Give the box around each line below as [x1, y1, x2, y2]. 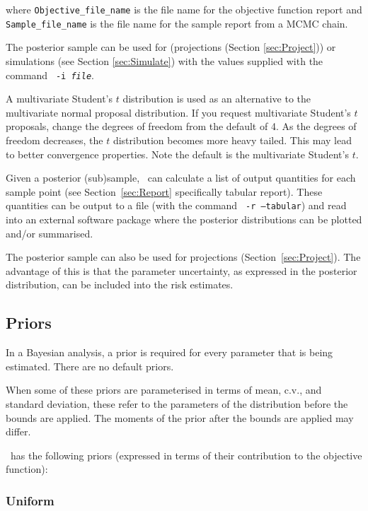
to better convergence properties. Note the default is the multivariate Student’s [6, 146, 349, 161]
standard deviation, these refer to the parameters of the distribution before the [6, 396, 348, 411]
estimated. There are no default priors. [6, 358, 174, 373]
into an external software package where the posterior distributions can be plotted [6, 211, 362, 226]
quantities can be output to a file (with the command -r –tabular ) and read [6, 198, 347, 213]
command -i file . [6, 67, 94, 82]
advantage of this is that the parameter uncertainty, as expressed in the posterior [6, 263, 357, 278]
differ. [6, 424, 31, 439]
